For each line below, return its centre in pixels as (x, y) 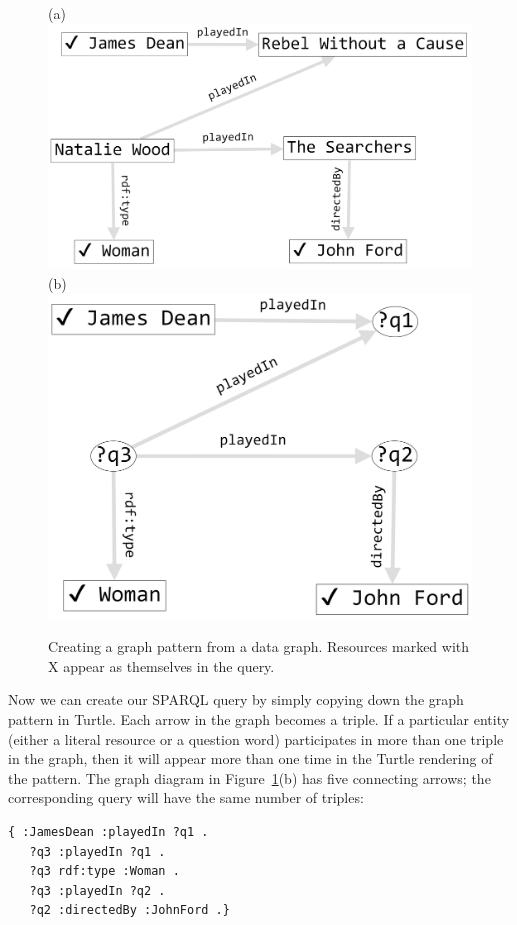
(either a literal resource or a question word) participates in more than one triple (256, 738)
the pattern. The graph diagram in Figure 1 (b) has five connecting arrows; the (249, 777)
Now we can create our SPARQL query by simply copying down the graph (236, 699)
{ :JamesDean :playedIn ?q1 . (108, 831)
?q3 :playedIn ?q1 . (97, 851)
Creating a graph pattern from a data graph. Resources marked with (259, 646)
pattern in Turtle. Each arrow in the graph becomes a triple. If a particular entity (259, 718)
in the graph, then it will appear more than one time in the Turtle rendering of (250, 758)
